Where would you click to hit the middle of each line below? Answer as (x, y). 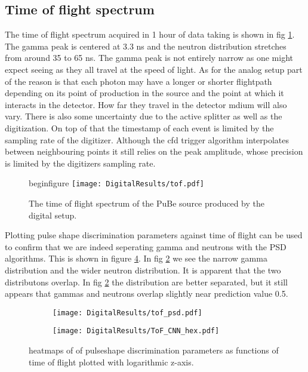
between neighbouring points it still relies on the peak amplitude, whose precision (154, 151)
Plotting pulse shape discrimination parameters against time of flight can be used (154, 235)
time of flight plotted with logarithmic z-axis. (111, 362)
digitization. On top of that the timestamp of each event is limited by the (139, 127)
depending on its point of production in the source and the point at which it (144, 93)
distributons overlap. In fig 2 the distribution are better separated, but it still (146, 282)
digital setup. (53, 215)
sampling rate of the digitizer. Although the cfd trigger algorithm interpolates (147, 139)
